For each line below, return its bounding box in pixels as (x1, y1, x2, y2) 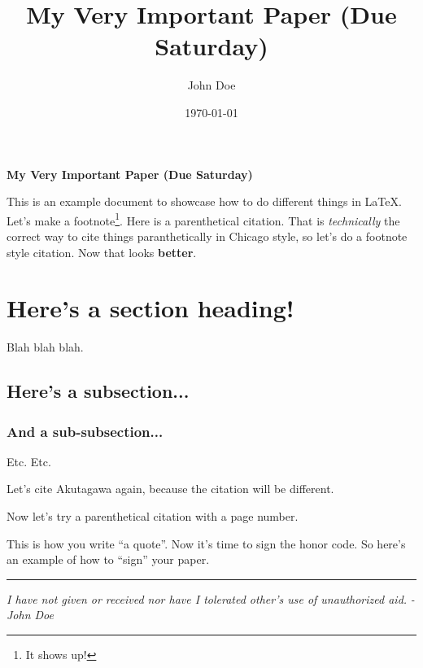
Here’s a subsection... (7, 378, 190, 404)
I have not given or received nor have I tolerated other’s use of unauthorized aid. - (7, 590, 415, 607)
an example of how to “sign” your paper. (7, 551, 210, 568)
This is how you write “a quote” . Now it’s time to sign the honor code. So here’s (7, 535, 406, 552)
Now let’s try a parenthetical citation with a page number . (7, 508, 299, 525)
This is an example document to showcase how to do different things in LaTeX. (7, 193, 402, 210)
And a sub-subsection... (7, 421, 164, 441)
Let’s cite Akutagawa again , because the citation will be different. (7, 480, 334, 497)
